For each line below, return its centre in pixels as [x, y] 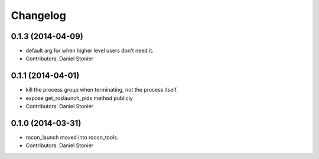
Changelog [38, 15]
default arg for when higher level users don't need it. [89, 51]
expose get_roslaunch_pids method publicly [79, 98]
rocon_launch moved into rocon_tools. [72, 137]
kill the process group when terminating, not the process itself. [102, 90]
